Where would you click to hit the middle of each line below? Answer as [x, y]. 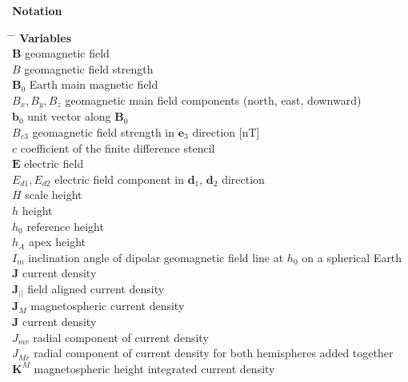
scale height [54, 195]
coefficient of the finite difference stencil [118, 147]
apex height [57, 242]
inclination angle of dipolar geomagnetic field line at [156, 257]
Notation [37, 10]
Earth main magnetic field [94, 84]
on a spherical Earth [352, 257]
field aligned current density [96, 288]
